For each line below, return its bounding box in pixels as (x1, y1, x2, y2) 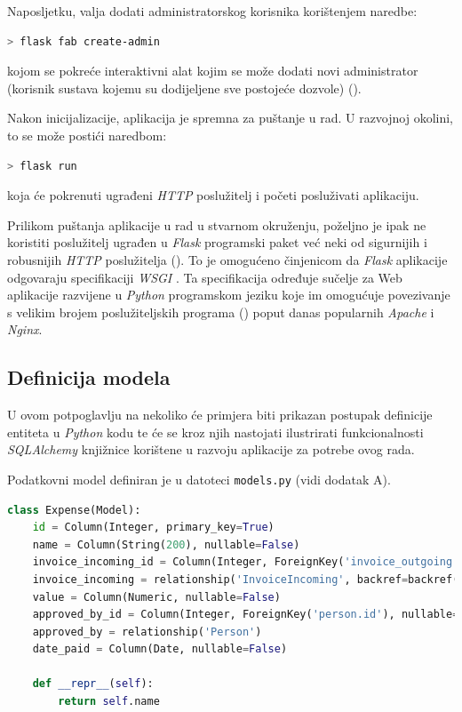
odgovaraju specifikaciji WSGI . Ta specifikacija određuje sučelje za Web (7, 268, 402, 286)
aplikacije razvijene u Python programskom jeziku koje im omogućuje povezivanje (7, 285, 450, 304)
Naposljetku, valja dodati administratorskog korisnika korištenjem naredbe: (7, 2, 418, 20)
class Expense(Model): (7, 503, 141, 516)
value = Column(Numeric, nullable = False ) (32, 590, 281, 604)
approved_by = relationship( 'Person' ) (32, 625, 262, 638)
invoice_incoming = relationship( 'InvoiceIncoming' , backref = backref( (32, 572, 459, 586)
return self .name (58, 695, 160, 708)
